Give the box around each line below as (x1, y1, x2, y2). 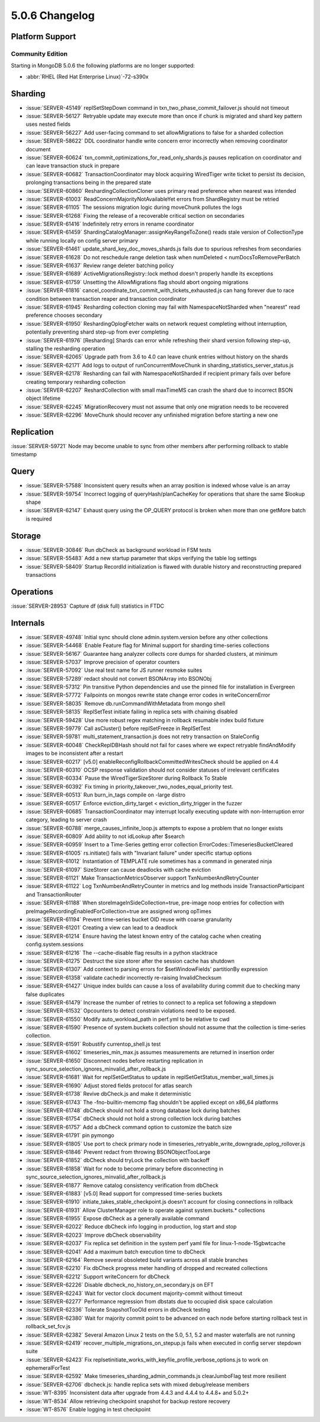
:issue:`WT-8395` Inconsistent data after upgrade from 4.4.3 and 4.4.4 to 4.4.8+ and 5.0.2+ (25, 1389, 249, 1396)
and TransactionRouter (25, 891, 82, 898)
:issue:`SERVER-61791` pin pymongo (25, 1132, 115, 1139)
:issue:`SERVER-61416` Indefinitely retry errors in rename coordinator (25, 220, 194, 228)
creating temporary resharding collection (25, 378, 126, 385)
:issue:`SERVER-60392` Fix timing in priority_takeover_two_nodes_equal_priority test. (25, 783, 233, 790)
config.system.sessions (25, 941, 84, 948)
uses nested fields (25, 120, 71, 128)
